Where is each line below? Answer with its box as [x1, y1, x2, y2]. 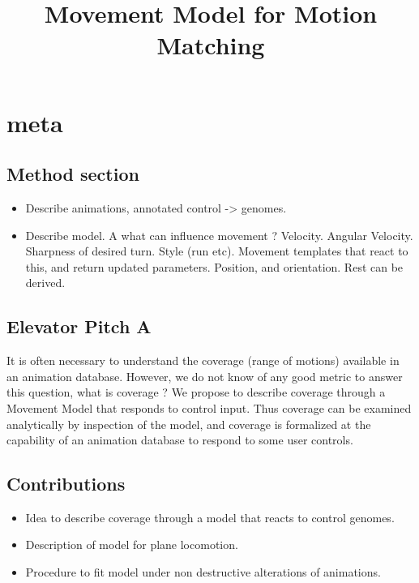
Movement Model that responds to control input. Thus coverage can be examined [6, 399, 412, 416]
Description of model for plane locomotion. [25, 536, 238, 553]
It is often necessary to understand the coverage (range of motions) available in [6, 352, 400, 369]
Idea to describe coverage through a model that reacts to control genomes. [25, 508, 395, 525]
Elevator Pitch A [6, 314, 152, 339]
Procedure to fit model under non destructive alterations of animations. [25, 564, 381, 581]
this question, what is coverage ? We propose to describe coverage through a [6, 384, 386, 401]
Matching [156, 28, 265, 62]
